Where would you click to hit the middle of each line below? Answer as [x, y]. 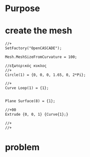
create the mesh [39, 31]
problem [22, 147]
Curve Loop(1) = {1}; [27, 88]
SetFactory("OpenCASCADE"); [34, 48]
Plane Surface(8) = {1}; [30, 101]
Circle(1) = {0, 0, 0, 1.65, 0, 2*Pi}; [45, 75]
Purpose [23, 9]
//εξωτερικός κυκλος [26, 66]
